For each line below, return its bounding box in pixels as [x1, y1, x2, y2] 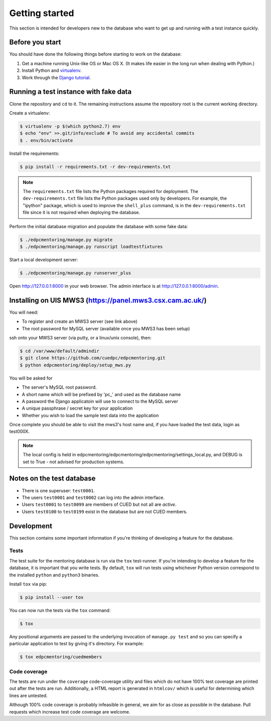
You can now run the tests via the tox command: [9, 607, 111, 613]
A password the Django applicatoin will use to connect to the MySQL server [22, 398, 178, 404]
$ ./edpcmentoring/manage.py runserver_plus [20, 270, 131, 276]
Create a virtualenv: [9, 110, 50, 116]
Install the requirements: [9, 150, 60, 156]
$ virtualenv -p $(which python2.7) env [20, 123, 120, 129]
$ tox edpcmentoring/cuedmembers [20, 654, 102, 660]
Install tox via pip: [9, 581, 47, 587]
